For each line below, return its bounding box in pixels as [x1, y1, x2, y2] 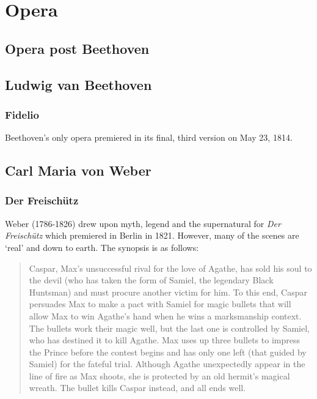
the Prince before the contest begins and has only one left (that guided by [29, 345, 307, 358]
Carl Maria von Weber [5, 161, 151, 180]
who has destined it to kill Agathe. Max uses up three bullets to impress [29, 334, 300, 346]
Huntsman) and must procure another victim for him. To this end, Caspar [29, 285, 307, 298]
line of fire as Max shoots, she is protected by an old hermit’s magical [29, 369, 290, 382]
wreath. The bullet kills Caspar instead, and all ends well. [29, 381, 246, 394]
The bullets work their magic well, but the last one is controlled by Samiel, [29, 321, 310, 334]
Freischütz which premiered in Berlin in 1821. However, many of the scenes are [5, 229, 299, 242]
